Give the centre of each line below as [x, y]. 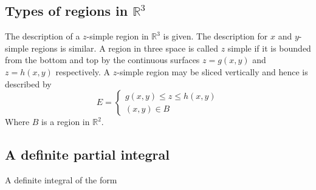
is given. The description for [215, 36]
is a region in [66, 122]
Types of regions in [67, 11]
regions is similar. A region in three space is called [125, 48]
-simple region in [118, 36]
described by [28, 83]
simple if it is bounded [269, 48]
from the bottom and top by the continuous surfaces [102, 60]
